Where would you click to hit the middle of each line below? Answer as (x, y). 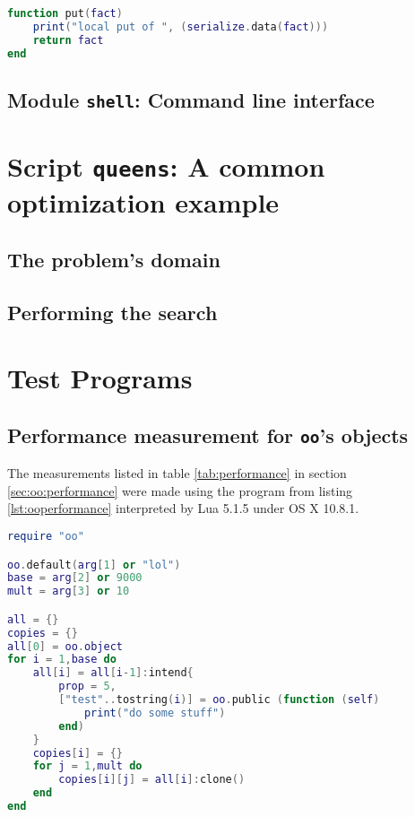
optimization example (143, 202)
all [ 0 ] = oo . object (65, 646)
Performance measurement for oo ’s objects (208, 435)
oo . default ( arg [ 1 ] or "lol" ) (94, 565)
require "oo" (46, 537)
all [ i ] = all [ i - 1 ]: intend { (113, 673)
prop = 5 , (87, 687)
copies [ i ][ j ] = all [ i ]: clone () (152, 780)
